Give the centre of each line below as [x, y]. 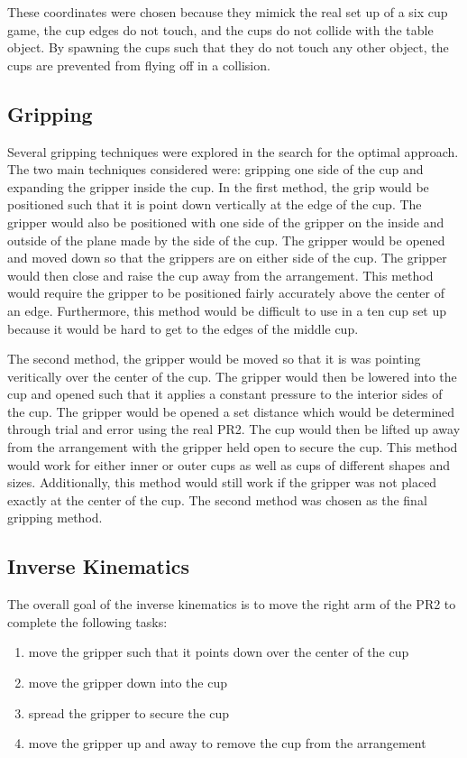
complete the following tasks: [87, 621]
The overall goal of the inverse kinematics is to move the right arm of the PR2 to [232, 604]
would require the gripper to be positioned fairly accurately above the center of [226, 293]
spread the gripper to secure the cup [129, 712]
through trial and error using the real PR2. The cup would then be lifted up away [234, 429]
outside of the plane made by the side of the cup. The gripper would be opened [226, 240]
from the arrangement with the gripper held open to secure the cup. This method [233, 447]
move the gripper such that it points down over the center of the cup [219, 652]
